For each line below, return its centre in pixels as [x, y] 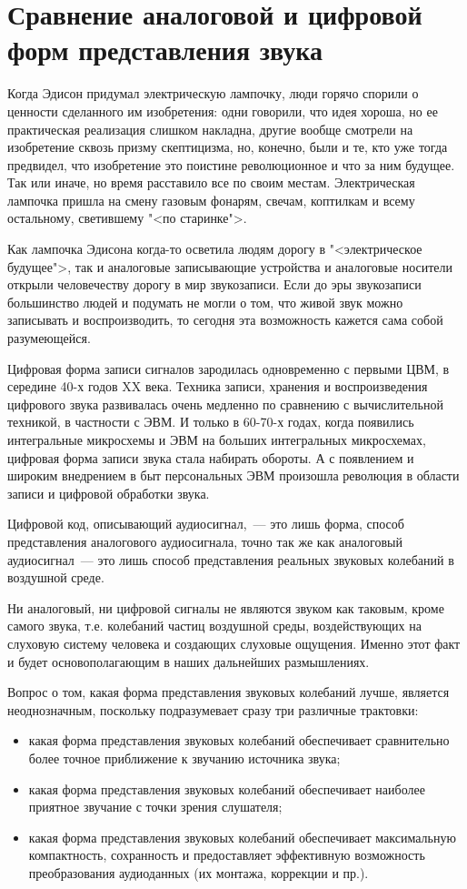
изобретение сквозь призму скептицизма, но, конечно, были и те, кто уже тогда [228, 147]
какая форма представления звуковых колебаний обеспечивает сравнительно [239, 740]
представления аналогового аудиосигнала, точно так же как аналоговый [205, 541]
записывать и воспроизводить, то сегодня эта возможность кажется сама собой [225, 320]
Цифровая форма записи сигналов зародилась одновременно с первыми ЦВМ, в [229, 368]
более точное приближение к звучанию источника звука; [184, 758]
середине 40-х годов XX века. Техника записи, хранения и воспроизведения [218, 386]
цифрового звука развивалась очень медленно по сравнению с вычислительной [225, 404]
